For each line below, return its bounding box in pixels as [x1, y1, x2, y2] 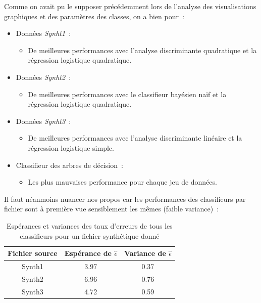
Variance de [124, 248, 166, 258]
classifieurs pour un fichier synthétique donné [20, 230, 160, 241]
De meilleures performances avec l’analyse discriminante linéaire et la [28, 133, 242, 143]
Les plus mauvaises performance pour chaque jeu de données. [28, 177, 217, 187]
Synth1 [21, 261, 43, 271]
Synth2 [21, 273, 43, 284]
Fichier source [8, 248, 58, 258]
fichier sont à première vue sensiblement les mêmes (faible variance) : [4, 203, 219, 214]
